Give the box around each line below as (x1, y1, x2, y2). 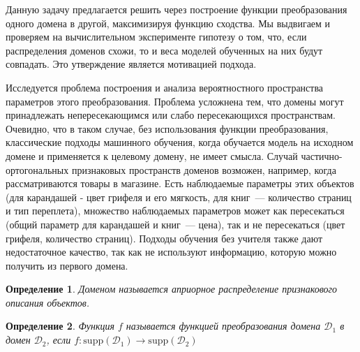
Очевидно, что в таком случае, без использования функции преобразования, (6, 121, 329, 135)
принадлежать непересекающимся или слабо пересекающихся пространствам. (6, 108, 336, 122)
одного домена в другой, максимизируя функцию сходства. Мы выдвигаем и (6, 15, 331, 30)
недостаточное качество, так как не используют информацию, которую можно (6, 244, 337, 259)
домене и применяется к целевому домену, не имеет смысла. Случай (6, 148, 298, 163)
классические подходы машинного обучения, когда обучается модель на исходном (6, 135, 354, 149)
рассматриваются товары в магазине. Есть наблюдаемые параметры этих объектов (6, 176, 354, 191)
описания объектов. (6, 295, 90, 309)
